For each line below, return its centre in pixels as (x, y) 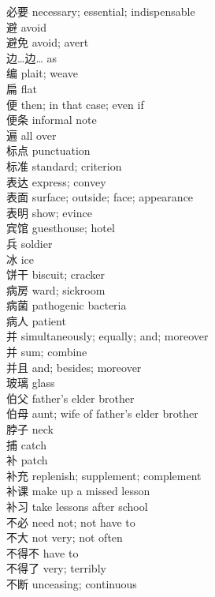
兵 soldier (30, 243)
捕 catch (26, 444)
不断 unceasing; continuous (72, 583)
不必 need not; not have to (71, 522)
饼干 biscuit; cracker (56, 274)
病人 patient (36, 320)
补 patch (27, 460)
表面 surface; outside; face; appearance (100, 197)
